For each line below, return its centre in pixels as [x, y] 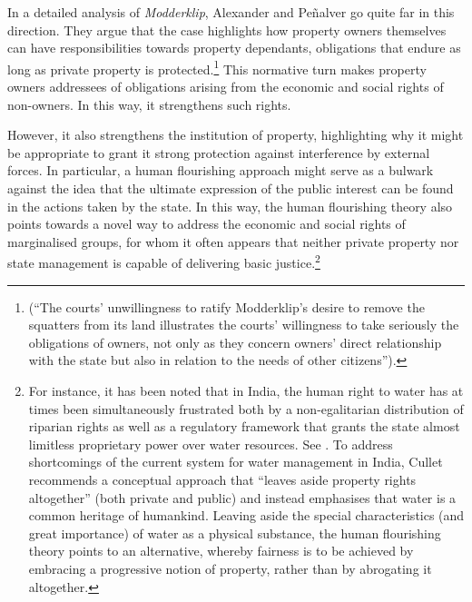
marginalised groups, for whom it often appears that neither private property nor [233, 241]
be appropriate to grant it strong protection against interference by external [219, 152]
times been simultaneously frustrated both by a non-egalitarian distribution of [246, 408]
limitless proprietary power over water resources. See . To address [211, 444]
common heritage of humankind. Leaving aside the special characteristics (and [246, 515]
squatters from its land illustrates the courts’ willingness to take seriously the [244, 325]
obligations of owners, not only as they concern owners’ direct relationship [235, 342]
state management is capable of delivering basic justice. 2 [164, 262]
